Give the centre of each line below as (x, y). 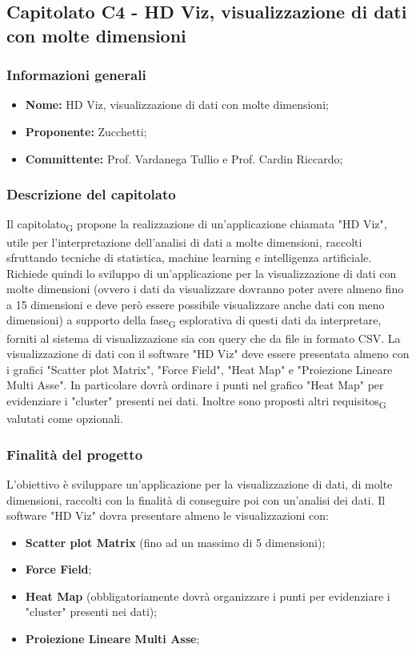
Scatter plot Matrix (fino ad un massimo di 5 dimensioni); (175, 542)
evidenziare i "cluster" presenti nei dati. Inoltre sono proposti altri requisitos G (197, 401)
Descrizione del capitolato (91, 194)
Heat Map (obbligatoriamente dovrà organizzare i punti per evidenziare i (208, 596)
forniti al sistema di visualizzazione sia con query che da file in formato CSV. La (204, 338)
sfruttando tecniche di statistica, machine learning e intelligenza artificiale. (189, 258)
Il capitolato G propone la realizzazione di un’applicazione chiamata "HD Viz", (197, 225)
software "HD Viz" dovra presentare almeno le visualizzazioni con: (168, 515)
